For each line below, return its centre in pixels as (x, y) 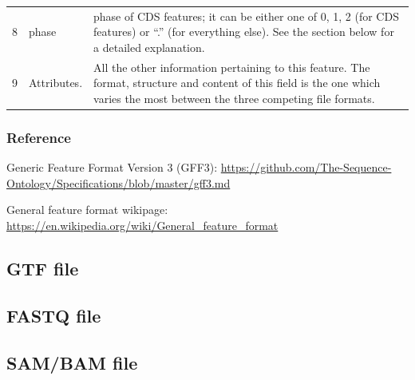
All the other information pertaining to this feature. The (232, 67)
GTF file (43, 269)
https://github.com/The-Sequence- (306, 167)
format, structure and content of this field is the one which (237, 83)
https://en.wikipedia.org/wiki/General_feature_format (142, 226)
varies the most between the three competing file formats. (234, 98)
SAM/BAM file (72, 362)
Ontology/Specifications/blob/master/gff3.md (119, 182)
